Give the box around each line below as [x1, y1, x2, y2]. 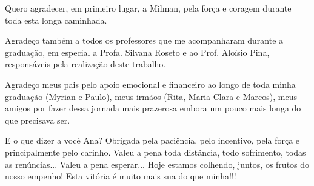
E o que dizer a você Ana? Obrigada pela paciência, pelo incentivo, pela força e [5, 134, 300, 147]
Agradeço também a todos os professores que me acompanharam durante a [5, 34, 284, 47]
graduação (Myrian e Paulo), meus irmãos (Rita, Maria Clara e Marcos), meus [5, 90, 297, 102]
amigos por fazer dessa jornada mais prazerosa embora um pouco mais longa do [5, 102, 301, 115]
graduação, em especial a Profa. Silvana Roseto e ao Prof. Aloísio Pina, [5, 45, 270, 58]
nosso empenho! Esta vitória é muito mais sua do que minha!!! [5, 170, 236, 182]
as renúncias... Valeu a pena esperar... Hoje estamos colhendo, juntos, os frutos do [5, 158, 310, 170]
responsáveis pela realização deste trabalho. [5, 58, 166, 70]
